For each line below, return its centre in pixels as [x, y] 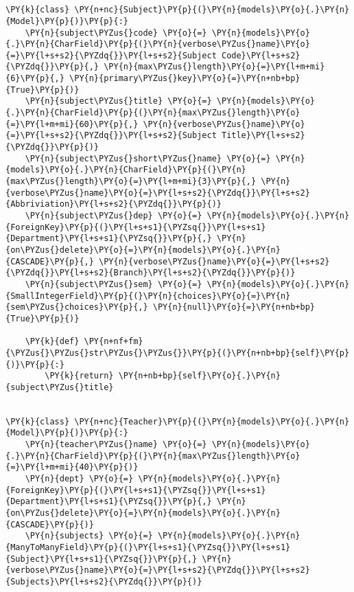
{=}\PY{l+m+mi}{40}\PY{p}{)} [72, 467]
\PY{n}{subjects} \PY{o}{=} [89, 536]
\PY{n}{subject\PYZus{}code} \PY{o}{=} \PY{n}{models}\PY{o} [167, 33]
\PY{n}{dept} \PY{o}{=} [79, 479]
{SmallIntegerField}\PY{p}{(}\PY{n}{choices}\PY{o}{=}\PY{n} [148, 296]
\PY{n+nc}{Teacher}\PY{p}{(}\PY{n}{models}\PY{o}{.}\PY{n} [212, 421]
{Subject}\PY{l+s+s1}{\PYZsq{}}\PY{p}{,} [102, 559]
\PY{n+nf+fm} [114, 342]
